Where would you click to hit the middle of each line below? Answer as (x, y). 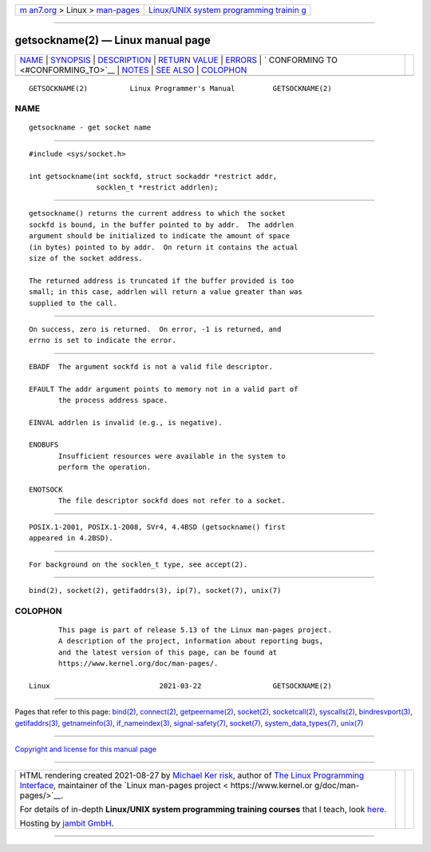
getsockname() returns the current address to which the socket (158, 213)
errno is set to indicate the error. (103, 340)
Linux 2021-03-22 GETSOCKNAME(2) (180, 686)
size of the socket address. (86, 258)
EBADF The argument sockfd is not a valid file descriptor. (151, 366)
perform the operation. (105, 467)
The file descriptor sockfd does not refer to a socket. (172, 501)
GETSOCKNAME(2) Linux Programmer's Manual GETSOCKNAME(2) (180, 88)
